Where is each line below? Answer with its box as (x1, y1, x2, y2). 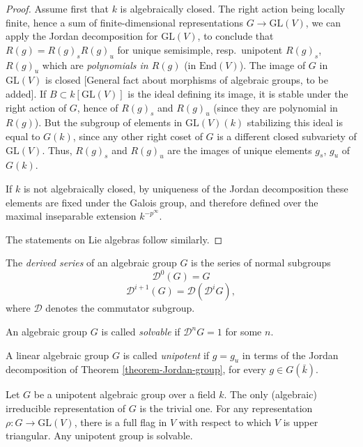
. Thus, (42, 142, 72, 157)
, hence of (77, 100, 118, 114)
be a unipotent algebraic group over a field (33, 387, 216, 402)
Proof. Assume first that (6, 1, 109, 15)
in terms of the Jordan (242, 347, 339, 362)
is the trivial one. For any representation (139, 400, 313, 415)
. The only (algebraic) (224, 387, 317, 402)
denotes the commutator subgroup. (45, 301, 195, 315)
